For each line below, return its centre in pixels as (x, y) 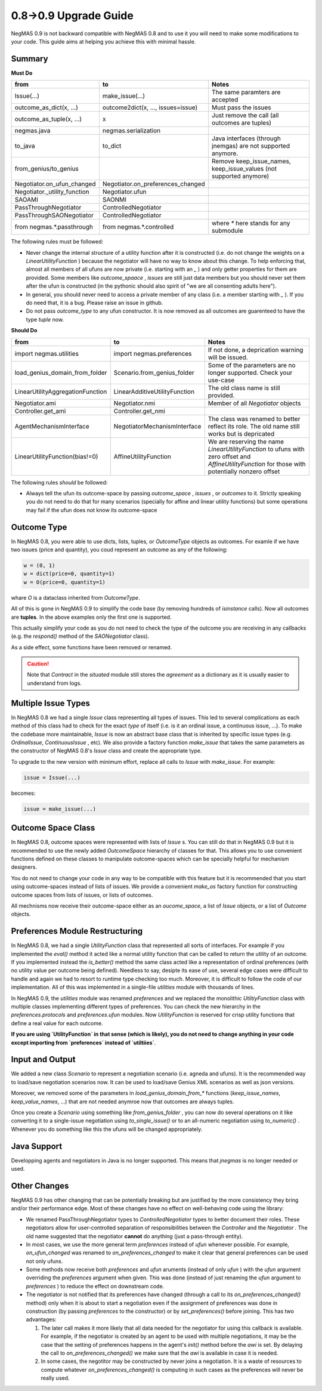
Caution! (38, 664)
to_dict (112, 146)
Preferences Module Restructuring (77, 931)
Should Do (24, 331)
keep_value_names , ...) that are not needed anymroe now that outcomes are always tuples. (123, 1102)
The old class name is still (244, 388)
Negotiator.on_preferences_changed (154, 184)
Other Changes (40, 1185)
